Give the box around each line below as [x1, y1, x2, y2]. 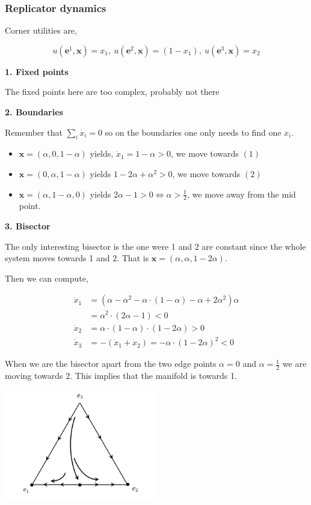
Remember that [5, 125, 63, 138]
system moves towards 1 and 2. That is [5, 252, 149, 264]
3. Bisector [5, 220, 51, 232]
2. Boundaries [5, 106, 63, 118]
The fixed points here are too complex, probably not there [5, 85, 220, 98]
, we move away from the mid [187, 187, 296, 200]
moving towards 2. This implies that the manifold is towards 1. [5, 369, 237, 381]
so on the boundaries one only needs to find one [105, 125, 282, 138]
